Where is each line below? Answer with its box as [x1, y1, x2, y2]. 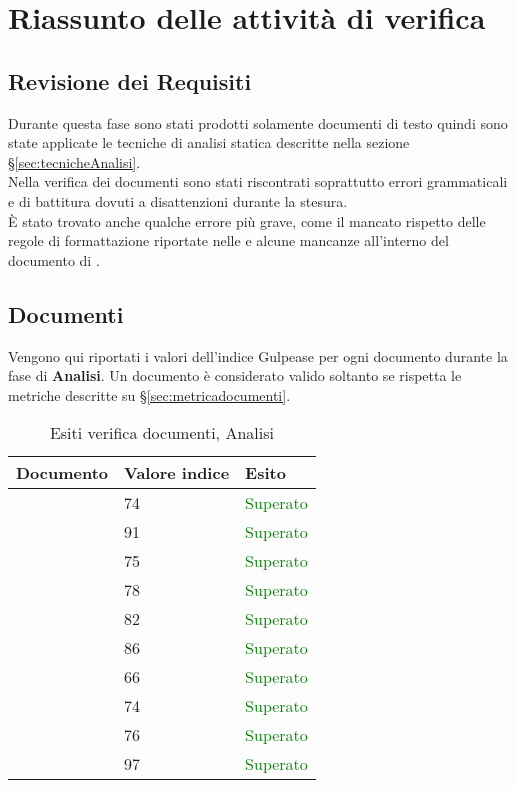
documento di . [8, 249, 100, 270]
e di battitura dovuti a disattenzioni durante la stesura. [8, 190, 348, 211]
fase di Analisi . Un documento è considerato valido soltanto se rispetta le [8, 365, 462, 386]
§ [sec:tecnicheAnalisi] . [8, 151, 141, 172]
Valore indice [124, 461, 230, 485]
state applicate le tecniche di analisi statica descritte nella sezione [8, 132, 410, 153]
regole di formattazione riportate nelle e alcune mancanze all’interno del [8, 230, 449, 251]
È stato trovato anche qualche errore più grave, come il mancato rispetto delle [8, 210, 486, 231]
